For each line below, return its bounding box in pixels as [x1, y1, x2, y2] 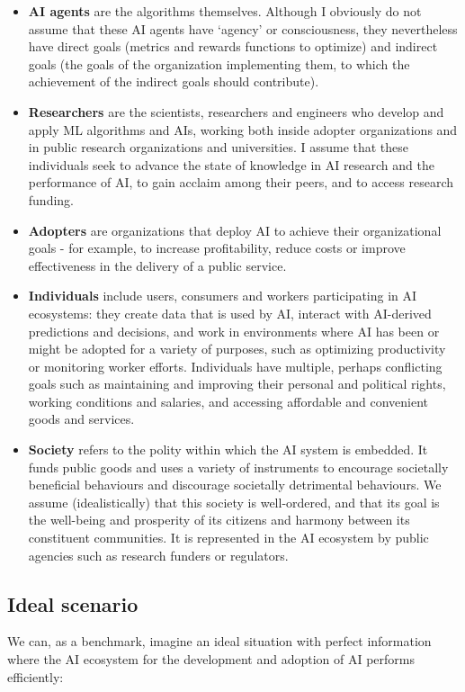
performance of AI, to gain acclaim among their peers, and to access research [28, 173, 454, 192]
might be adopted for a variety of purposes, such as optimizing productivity [28, 339, 446, 358]
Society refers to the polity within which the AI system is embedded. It [28, 440, 428, 459]
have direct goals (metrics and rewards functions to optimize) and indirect [28, 37, 438, 56]
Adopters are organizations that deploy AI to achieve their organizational [28, 220, 442, 239]
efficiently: [7, 667, 64, 686]
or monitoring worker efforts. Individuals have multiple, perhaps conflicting [28, 356, 443, 375]
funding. [28, 190, 75, 209]
